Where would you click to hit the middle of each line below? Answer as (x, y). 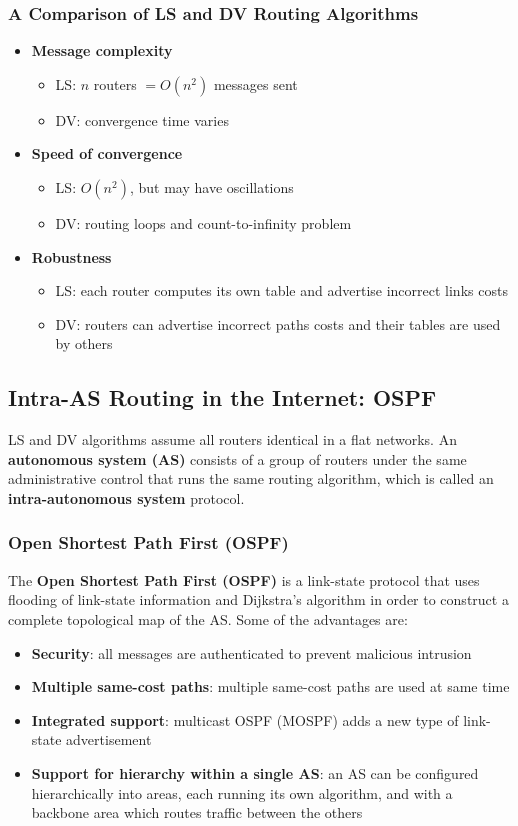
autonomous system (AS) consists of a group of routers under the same (237, 458)
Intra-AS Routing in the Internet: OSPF (222, 397)
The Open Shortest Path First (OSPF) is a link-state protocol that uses (244, 579)
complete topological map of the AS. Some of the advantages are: (208, 618)
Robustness (71, 256)
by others (84, 343)
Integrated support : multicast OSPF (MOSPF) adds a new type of (245, 719)
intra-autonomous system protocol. (126, 497)
